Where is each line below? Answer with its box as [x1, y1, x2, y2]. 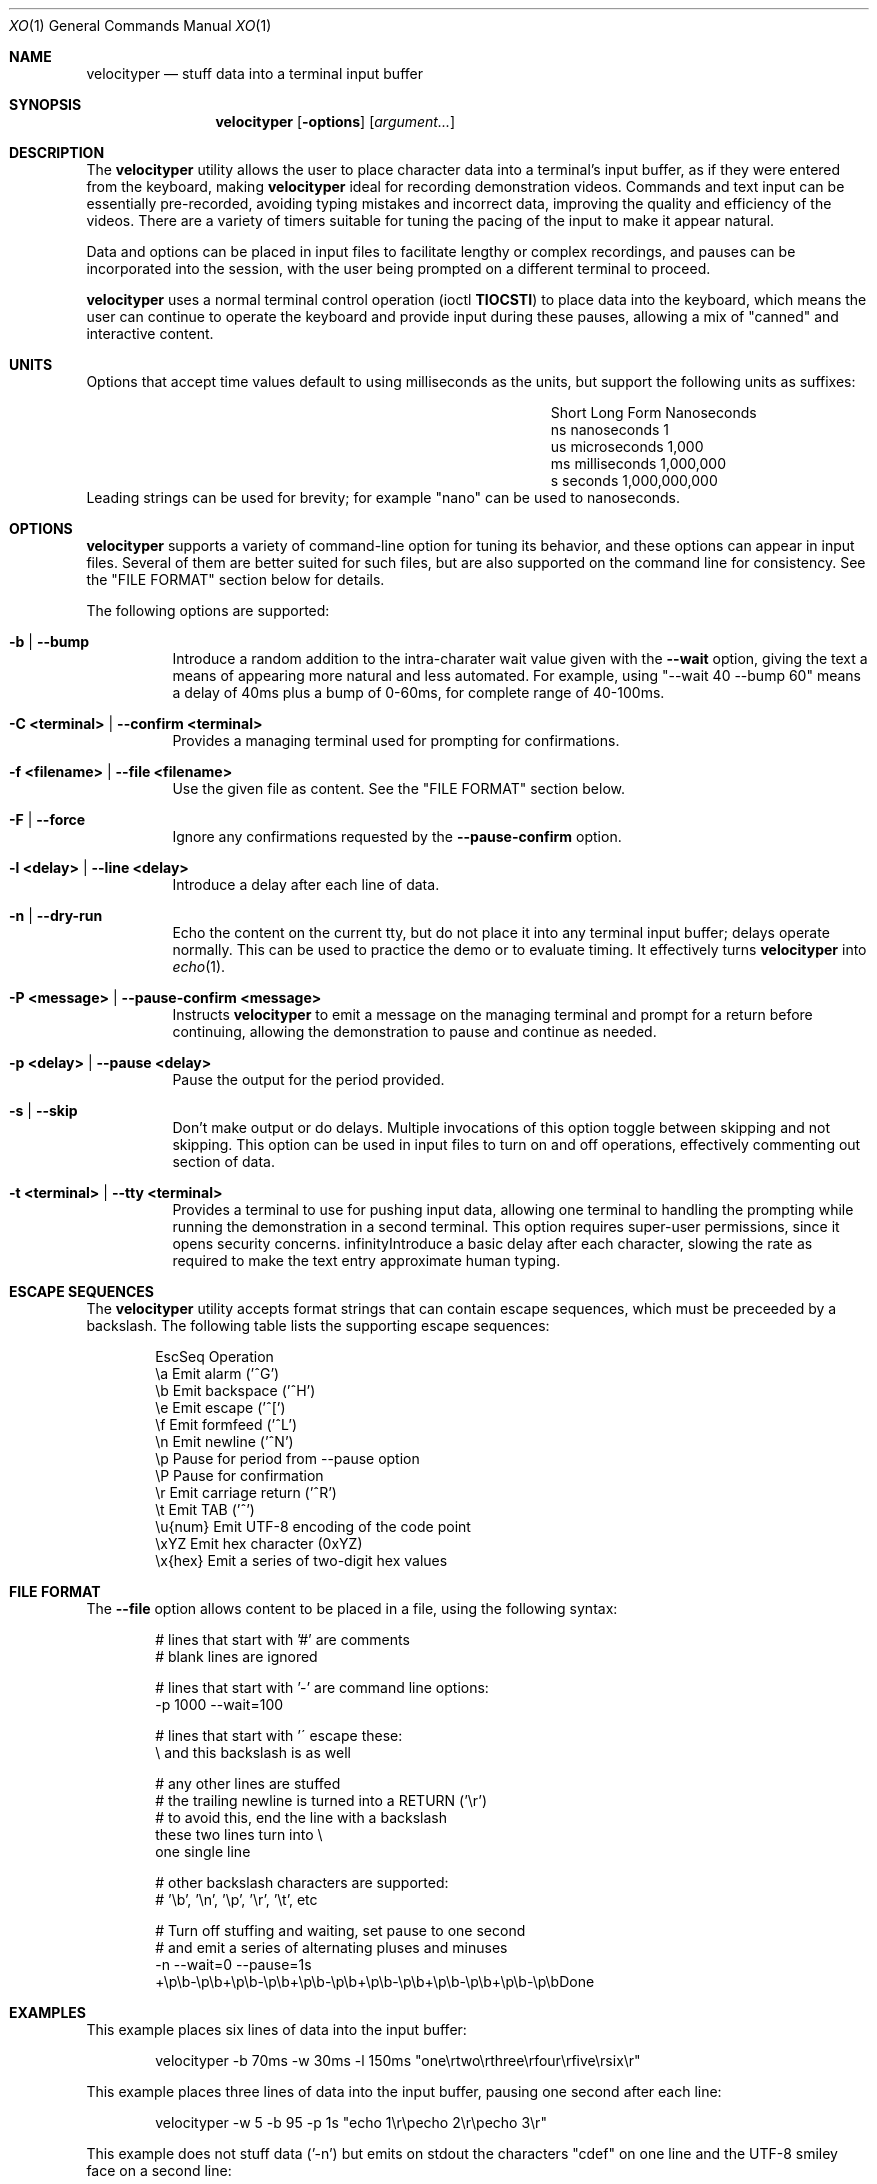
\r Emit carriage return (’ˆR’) [155, 1484, 337, 1501]
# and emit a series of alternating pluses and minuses [155, 1939, 508, 1956]
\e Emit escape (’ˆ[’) [155, 1399, 286, 1416]
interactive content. [86, 325, 214, 342]
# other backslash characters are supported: [155, 1874, 449, 1891]
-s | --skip [9, 1102, 78, 1119]
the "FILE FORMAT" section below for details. [86, 571, 385, 588]
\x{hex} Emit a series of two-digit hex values [155, 1552, 448, 1569]
